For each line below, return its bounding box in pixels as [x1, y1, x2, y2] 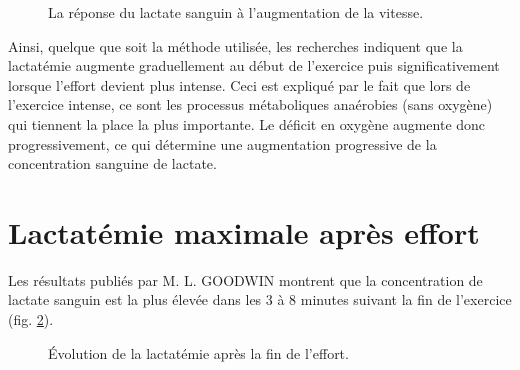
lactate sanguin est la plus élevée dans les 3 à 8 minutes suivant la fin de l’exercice [8, 289, 512, 310]
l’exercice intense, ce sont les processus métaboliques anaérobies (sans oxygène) [8, 94, 493, 115]
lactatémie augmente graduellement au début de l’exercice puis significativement [8, 55, 500, 76]
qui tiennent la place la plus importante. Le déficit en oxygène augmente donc [8, 113, 486, 134]
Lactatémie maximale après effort [8, 211, 480, 252]
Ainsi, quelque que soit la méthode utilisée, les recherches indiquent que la [8, 35, 463, 56]
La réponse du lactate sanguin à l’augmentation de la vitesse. [48, 2, 424, 22]
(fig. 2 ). [8, 309, 54, 330]
